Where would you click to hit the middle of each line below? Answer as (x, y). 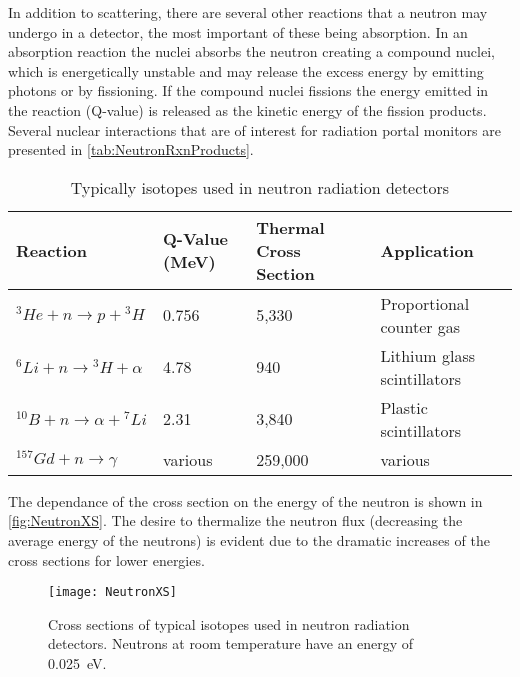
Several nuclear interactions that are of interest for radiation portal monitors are (254, 129)
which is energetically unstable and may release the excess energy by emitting (246, 70)
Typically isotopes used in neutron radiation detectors (260, 187)
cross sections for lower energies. (106, 559)
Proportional (425, 303)
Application (427, 250)
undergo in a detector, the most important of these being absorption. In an (238, 31)
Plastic (404, 407)
